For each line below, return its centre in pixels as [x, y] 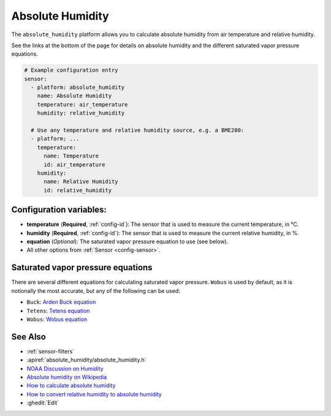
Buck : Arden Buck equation [61, 302]
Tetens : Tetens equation [58, 311]
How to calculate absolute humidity [71, 385]
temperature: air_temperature [82, 104]
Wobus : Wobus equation [57, 319]
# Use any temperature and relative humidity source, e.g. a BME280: [138, 130]
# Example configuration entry [71, 70]
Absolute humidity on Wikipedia [67, 377]
